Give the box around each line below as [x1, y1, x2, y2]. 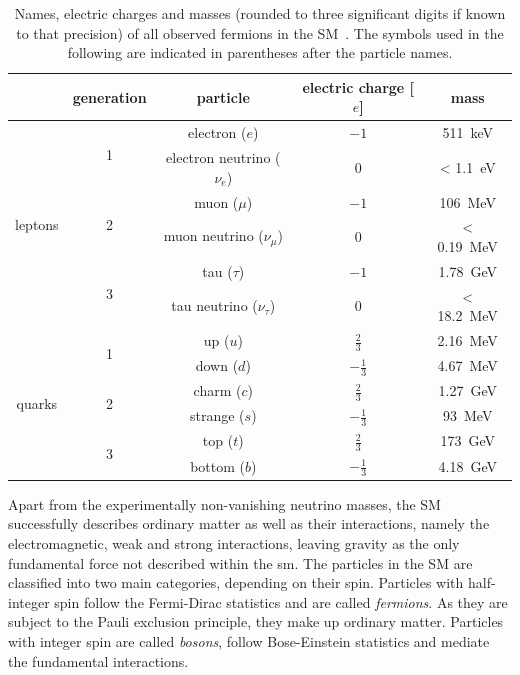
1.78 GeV [438, 260, 497, 281]
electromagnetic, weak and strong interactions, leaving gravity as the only [8, 532, 460, 553]
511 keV [442, 122, 494, 143]
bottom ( [190, 455, 245, 476]
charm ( [193, 380, 242, 401]
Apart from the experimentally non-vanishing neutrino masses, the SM [8, 493, 441, 514]
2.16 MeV [437, 330, 498, 351]
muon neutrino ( [163, 225, 264, 246]
